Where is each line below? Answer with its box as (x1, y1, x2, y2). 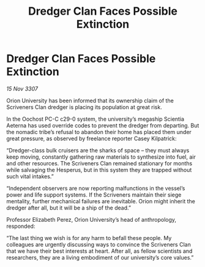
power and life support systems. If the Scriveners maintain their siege (6, 191, 182, 198)
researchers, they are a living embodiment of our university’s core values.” (6, 254, 194, 261)
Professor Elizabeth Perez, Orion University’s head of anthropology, (6, 216, 176, 223)
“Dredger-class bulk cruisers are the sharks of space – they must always (6, 146, 190, 154)
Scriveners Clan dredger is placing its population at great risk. (6, 103, 162, 111)
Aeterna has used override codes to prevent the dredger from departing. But (6, 121, 199, 129)
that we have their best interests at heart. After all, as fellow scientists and (6, 247, 193, 255)
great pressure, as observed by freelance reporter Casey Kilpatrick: (6, 135, 177, 142)
